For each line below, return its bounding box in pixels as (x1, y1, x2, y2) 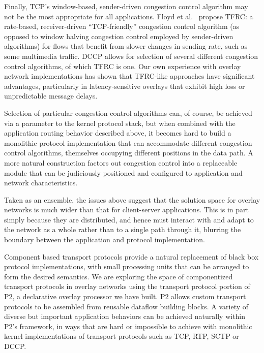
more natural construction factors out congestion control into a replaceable (4, 157, 238, 168)
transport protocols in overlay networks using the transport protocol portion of (4, 281, 250, 292)
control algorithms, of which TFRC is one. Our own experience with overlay (4, 60, 241, 71)
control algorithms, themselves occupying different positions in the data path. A (4, 147, 253, 158)
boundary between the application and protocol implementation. (4, 234, 205, 245)
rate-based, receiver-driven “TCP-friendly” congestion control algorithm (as (4, 21, 240, 31)
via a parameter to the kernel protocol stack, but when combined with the (4, 117, 236, 128)
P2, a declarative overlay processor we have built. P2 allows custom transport (4, 291, 246, 302)
